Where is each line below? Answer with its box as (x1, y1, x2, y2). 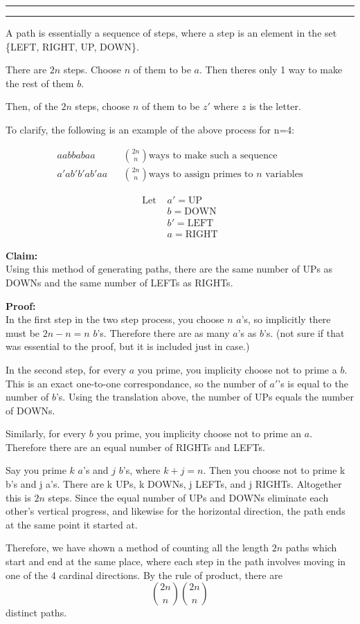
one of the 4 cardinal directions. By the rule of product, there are (6, 567, 282, 582)
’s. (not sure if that (263, 325, 345, 340)
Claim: (6, 248, 38, 262)
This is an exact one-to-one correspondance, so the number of (6, 376, 267, 390)
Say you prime (6, 463, 66, 477)
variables (265, 169, 303, 179)
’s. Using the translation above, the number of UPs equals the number (55, 389, 354, 404)
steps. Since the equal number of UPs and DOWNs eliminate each (48, 490, 329, 504)
